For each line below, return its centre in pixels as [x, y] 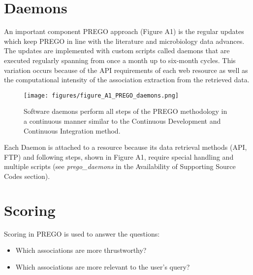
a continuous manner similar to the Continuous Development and [122, 120]
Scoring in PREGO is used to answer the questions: [82, 233]
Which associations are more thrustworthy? [81, 250]
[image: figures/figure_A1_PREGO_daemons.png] [101, 95]
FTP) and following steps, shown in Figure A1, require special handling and [119, 156]
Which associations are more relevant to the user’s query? [103, 266]
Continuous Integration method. [72, 130]
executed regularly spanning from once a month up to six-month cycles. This [120, 60]
